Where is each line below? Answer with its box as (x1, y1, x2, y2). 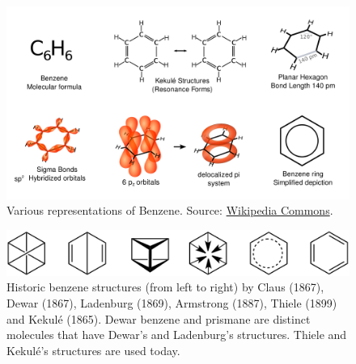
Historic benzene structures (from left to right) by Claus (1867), (6, 278, 324, 295)
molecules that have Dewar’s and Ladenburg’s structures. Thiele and (6, 326, 347, 343)
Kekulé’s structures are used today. (6, 341, 180, 358)
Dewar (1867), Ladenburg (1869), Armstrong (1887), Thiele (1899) (6, 295, 337, 312)
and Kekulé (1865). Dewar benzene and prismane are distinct (6, 310, 311, 327)
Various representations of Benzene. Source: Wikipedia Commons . (6, 202, 333, 219)
